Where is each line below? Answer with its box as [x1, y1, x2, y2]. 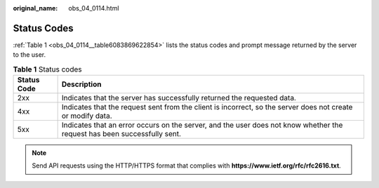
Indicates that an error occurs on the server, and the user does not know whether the [61, 120, 343, 130]
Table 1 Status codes [13, 64, 82, 74]
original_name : [13, 4, 58, 12]
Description [61, 79, 102, 89]
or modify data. [61, 111, 112, 121]
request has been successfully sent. [61, 129, 182, 139]
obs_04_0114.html [68, 4, 119, 12]
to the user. [13, 51, 46, 59]
